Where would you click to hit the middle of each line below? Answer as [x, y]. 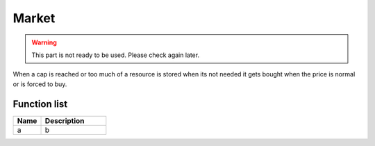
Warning [44, 42]
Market [34, 18]
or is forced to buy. [40, 84]
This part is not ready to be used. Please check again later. [116, 55]
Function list [40, 104]
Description [65, 120]
